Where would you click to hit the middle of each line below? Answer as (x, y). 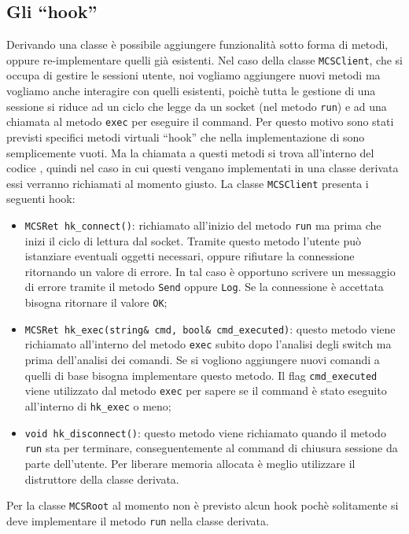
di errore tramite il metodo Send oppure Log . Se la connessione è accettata (204, 287)
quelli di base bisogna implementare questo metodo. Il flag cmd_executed (201, 375)
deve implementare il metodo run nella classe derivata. (138, 520)
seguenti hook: (41, 199)
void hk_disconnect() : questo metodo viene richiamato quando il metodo (205, 432)
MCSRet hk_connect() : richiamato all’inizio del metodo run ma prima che (203, 225)
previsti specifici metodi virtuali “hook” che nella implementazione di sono (186, 136)
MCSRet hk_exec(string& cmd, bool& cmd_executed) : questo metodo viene (210, 328)
